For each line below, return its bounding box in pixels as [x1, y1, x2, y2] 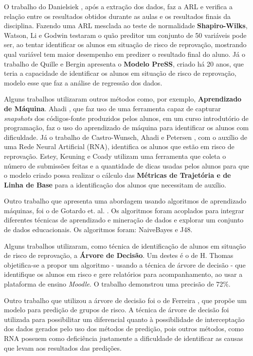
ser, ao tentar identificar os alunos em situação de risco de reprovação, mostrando [4, 39, 247, 50]
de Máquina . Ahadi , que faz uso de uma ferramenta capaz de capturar [4, 103, 221, 113]
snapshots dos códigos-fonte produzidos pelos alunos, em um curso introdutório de [4, 113, 249, 123]
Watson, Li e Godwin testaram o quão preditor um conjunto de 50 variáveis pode [4, 30, 247, 40]
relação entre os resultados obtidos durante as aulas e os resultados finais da [4, 11, 231, 21]
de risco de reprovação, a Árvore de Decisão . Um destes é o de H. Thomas [4, 250, 234, 260]
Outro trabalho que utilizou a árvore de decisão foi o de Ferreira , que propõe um [4, 295, 247, 305]
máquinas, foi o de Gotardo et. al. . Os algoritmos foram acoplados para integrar [4, 205, 244, 215]
